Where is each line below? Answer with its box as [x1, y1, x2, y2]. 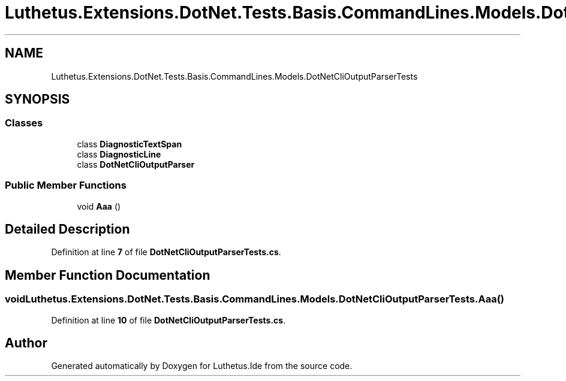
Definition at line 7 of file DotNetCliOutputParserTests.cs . [51, 247, 281, 258]
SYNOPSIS [5, 92, 70, 107]
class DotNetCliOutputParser [77, 159, 195, 170]
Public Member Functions [5, 179, 127, 192]
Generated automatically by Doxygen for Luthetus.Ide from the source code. [51, 361, 353, 371]
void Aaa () [77, 201, 121, 211]
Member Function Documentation [5, 267, 210, 283]
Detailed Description [5, 221, 130, 237]
